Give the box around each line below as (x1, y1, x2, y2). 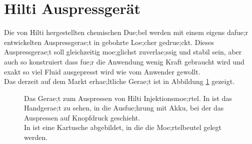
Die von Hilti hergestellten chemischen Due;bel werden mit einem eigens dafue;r (4, 27, 248, 37)
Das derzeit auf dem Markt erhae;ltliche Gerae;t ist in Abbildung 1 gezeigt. (4, 76, 235, 86)
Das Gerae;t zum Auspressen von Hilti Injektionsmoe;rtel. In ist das (24, 92, 232, 103)
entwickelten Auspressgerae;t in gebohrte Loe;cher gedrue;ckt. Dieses (4, 36, 214, 47)
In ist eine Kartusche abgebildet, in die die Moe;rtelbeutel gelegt (24, 122, 221, 132)
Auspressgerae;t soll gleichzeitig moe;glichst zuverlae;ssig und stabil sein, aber (4, 46, 242, 57)
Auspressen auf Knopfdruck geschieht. (24, 112, 140, 122)
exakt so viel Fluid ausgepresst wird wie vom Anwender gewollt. (4, 66, 200, 76)
